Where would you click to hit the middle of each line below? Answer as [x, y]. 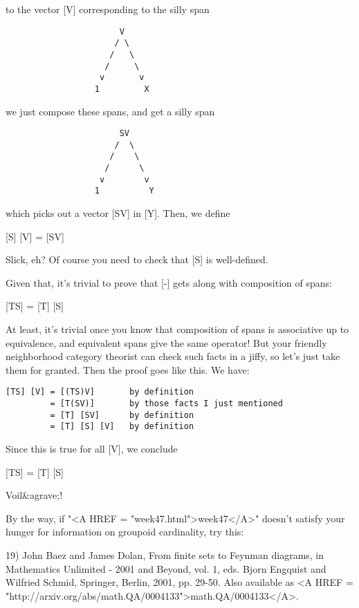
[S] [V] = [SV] [35, 236]
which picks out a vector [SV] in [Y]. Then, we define [118, 213]
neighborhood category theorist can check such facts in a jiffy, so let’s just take [173, 356]
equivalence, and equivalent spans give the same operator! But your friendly [166, 342]
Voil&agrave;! [34, 495]
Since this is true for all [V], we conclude [92, 449]
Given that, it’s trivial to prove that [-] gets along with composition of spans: [169, 282]
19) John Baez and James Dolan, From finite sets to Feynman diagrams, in [165, 555]
